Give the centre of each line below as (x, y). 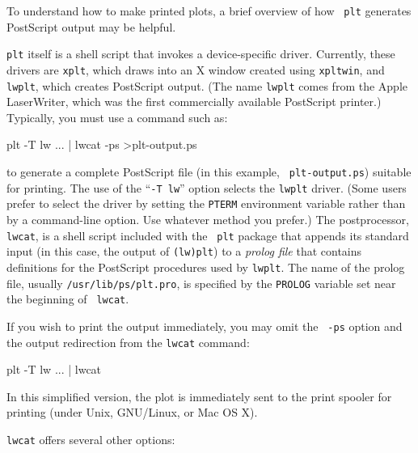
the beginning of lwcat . (68, 299)
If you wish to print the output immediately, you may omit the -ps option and (205, 326)
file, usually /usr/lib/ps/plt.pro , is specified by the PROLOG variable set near (201, 283)
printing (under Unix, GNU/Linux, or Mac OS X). (132, 412)
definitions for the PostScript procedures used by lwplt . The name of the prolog (206, 267)
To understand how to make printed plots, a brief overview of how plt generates (209, 11)
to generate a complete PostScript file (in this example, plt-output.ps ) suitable (209, 171)
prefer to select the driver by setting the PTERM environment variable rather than (206, 203)
